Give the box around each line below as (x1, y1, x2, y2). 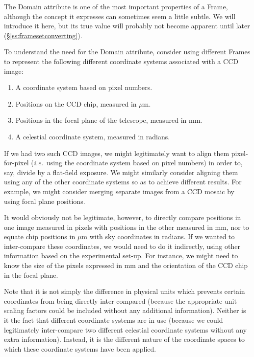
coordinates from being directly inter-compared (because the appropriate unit (4, 295, 237, 306)
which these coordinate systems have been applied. (4, 343, 156, 354)
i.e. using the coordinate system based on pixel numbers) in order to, (33, 157, 243, 168)
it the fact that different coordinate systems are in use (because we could (4, 315, 223, 325)
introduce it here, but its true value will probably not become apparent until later (4, 21, 250, 31)
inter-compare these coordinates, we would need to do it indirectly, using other (4, 241, 240, 251)
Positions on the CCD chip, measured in (15, 98, 137, 109)
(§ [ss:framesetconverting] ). (4, 30, 82, 40)
